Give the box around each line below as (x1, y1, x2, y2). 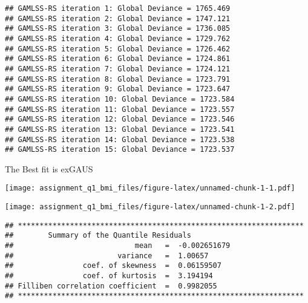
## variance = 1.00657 (5, 251, 209, 260)
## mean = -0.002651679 (5, 241, 231, 250)
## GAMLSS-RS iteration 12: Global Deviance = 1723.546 (5, 115, 235, 124)
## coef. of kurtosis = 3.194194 (5, 272, 213, 281)
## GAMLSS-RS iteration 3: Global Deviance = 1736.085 (5, 24, 231, 33)
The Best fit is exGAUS (5, 162, 93, 175)
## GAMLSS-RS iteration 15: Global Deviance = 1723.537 (5, 145, 235, 154)
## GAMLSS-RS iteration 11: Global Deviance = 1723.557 (5, 105, 235, 114)
